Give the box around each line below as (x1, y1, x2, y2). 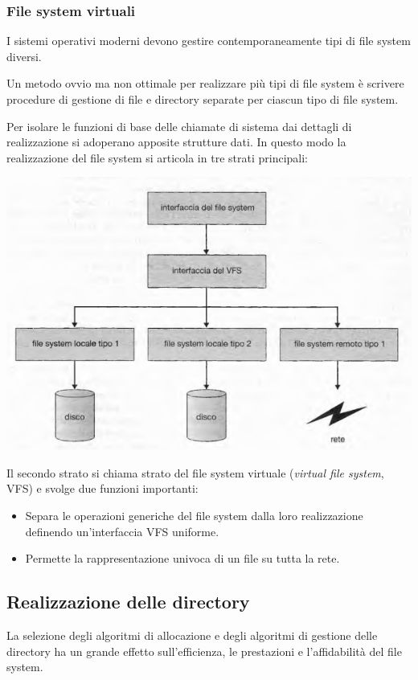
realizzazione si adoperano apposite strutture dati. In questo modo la (6, 133, 346, 150)
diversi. (6, 47, 42, 64)
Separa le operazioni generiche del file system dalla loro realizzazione (25, 506, 363, 523)
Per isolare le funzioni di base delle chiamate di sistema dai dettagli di (6, 117, 352, 134)
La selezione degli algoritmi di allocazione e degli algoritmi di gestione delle (6, 626, 378, 643)
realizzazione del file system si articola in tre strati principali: (6, 149, 308, 166)
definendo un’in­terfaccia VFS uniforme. (25, 522, 219, 539)
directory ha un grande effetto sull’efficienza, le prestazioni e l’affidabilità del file (6, 642, 402, 659)
